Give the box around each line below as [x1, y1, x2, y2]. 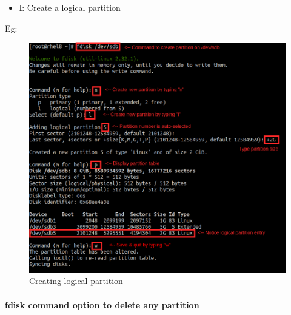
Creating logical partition [29, 274, 123, 287]
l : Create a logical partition [19, 1, 121, 13]
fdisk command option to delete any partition [5, 298, 199, 311]
